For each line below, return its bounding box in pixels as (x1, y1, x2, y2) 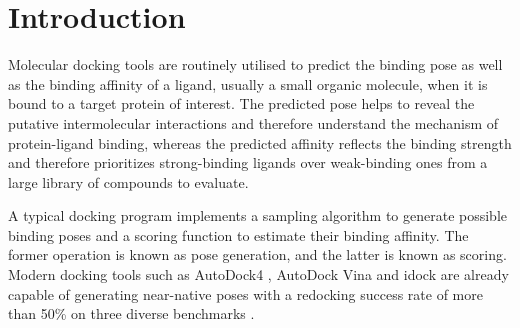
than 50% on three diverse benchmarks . (8, 303, 255, 324)
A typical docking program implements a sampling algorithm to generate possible (8, 205, 508, 226)
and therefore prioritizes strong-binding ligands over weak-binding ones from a (8, 152, 488, 173)
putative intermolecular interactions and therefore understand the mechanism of (8, 112, 499, 133)
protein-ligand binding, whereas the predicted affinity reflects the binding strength (8, 132, 512, 153)
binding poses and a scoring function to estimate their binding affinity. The (8, 224, 469, 245)
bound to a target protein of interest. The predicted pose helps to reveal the (8, 93, 475, 114)
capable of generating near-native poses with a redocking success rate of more (8, 283, 483, 304)
